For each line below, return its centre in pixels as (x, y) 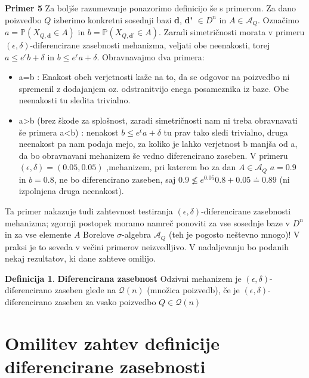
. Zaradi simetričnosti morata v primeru (232, 32)
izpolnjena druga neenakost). (71, 191)
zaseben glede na (85, 290)
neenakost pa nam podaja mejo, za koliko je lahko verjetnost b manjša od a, (158, 144)
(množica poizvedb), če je (193, 290)
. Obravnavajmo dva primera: (151, 56)
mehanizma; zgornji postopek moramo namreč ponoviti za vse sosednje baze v (147, 222)
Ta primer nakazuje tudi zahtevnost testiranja (89, 211)
